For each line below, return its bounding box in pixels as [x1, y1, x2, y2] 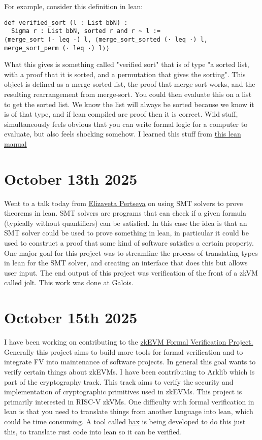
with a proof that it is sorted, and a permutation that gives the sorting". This [4, 69, 246, 79]
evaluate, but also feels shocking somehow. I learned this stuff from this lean [4, 128, 241, 139]
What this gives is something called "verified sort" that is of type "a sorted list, [4, 59, 249, 70]
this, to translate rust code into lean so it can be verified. [4, 426, 182, 436]
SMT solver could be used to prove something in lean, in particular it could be [4, 227, 249, 238]
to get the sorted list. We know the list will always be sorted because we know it [4, 98, 254, 109]
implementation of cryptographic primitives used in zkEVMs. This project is [4, 386, 242, 397]
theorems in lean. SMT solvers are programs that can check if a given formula [4, 208, 246, 218]
